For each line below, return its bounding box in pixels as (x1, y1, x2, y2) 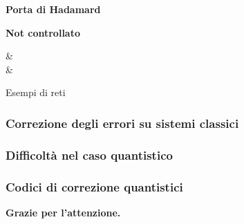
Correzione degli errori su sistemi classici (6, 114, 239, 131)
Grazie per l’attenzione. (6, 205, 121, 219)
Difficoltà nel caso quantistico (6, 146, 173, 163)
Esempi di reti (6, 85, 66, 100)
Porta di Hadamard (6, 2, 101, 16)
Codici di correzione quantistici (6, 178, 183, 195)
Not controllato (6, 25, 80, 39)
